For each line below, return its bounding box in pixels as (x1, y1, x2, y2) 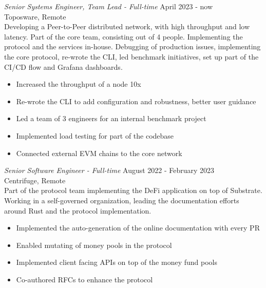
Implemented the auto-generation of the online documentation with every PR (16, 222, 260, 233)
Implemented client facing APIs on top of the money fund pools (16, 257, 217, 267)
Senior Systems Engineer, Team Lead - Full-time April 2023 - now (4, 1, 213, 11)
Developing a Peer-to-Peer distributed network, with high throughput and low (4, 21, 250, 32)
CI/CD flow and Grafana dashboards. (4, 61, 123, 72)
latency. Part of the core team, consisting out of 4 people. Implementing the (4, 31, 243, 42)
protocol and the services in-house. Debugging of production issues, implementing (4, 41, 261, 52)
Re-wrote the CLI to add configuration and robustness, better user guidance (16, 95, 256, 106)
